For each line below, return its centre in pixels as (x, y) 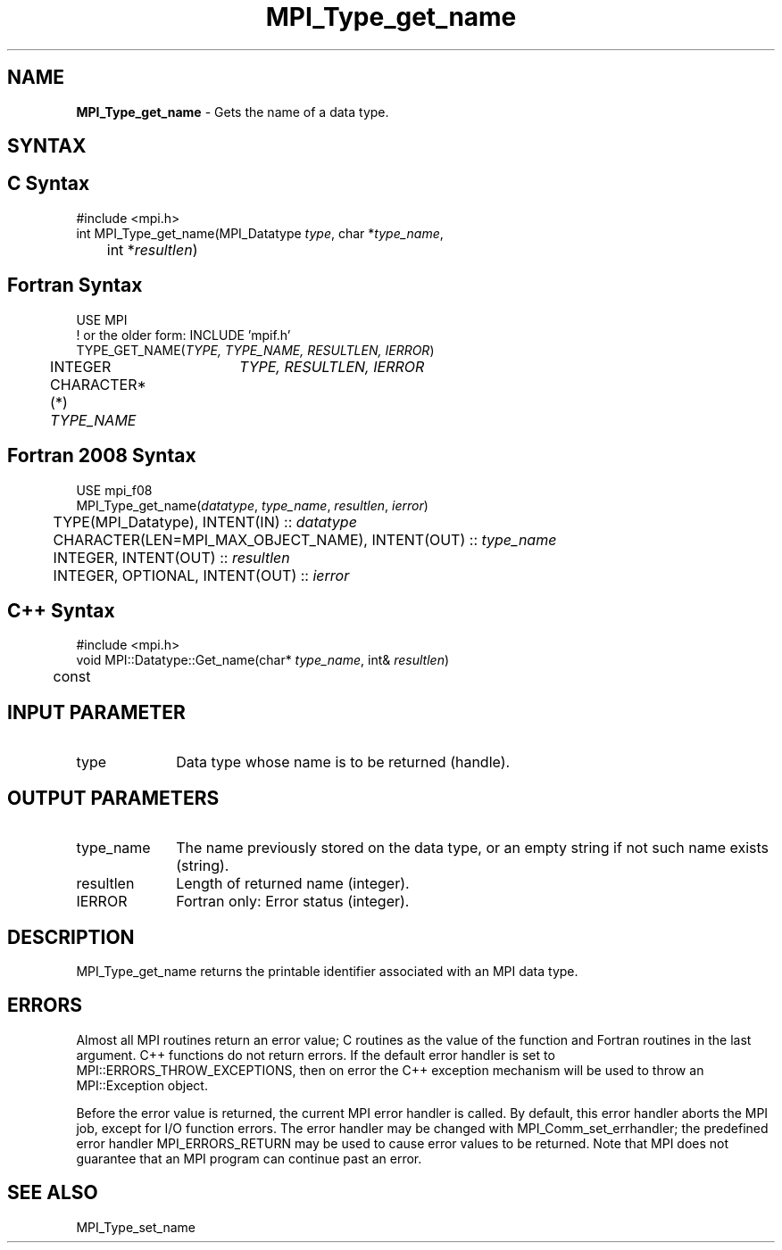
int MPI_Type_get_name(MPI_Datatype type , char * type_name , (260, 233)
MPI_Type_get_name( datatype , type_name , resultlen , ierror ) (252, 505)
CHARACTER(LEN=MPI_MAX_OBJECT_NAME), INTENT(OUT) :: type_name (305, 539)
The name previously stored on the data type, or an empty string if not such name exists (473, 848)
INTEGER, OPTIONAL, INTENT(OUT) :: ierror (201, 575)
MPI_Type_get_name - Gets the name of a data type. (233, 112)
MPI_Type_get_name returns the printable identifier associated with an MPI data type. (327, 971)
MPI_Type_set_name (136, 1227)
